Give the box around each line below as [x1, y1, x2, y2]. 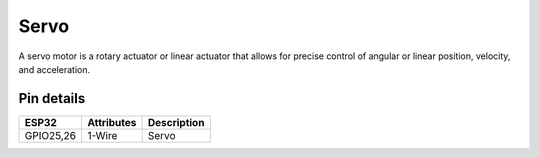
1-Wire [87, 128, 118, 142]
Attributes [87, 115, 137, 129]
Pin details [18, 90, 86, 107]
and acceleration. [18, 63, 91, 75]
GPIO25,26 [24, 128, 77, 142]
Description [147, 115, 205, 129]
